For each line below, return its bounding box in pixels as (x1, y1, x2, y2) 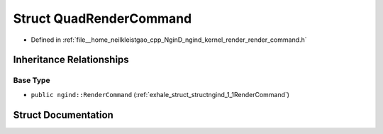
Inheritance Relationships (13, 54, 129, 66)
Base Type (13, 75, 50, 85)
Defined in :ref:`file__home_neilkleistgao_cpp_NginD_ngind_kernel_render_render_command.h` (30, 35, 308, 44)
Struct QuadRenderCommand (13, 11, 192, 26)
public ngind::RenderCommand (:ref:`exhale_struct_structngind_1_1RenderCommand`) (30, 90, 290, 99)
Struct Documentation (13, 108, 113, 121)
